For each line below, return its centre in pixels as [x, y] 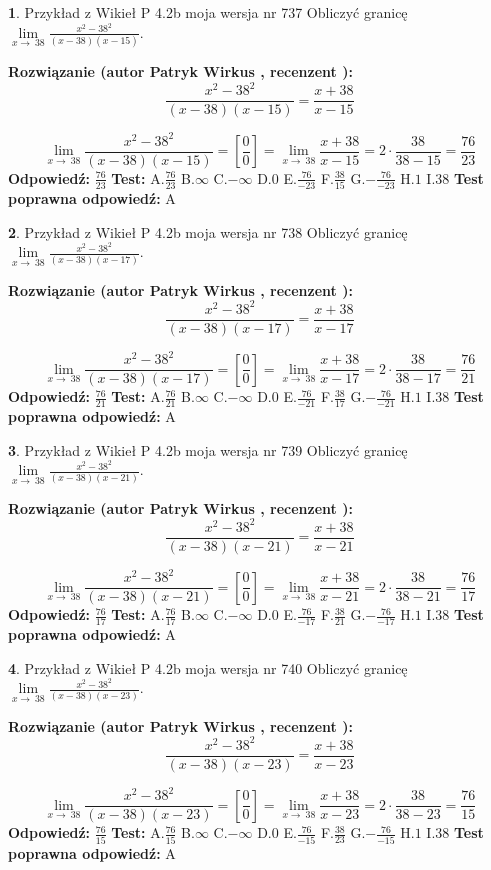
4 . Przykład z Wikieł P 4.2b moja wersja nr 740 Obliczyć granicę [208, 667]
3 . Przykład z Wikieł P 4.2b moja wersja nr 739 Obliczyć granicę [208, 449]
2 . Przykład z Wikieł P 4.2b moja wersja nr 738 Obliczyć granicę [208, 231]
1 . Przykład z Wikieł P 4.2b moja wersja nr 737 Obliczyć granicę [208, 12]
